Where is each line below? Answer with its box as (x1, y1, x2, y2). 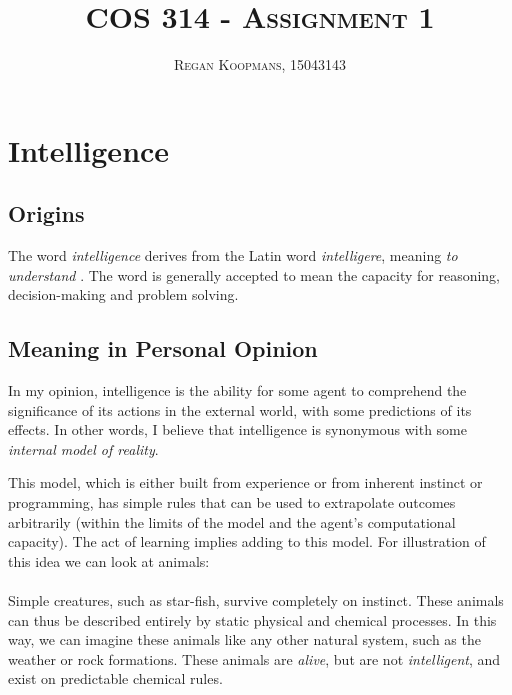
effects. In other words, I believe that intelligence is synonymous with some (8, 419, 467, 440)
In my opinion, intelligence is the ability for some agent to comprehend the (8, 380, 467, 401)
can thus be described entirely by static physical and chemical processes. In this (8, 609, 497, 630)
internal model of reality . (8, 438, 159, 459)
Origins (8, 198, 85, 229)
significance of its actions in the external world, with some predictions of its (8, 399, 472, 420)
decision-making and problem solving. (8, 284, 239, 305)
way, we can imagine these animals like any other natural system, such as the (8, 629, 481, 650)
